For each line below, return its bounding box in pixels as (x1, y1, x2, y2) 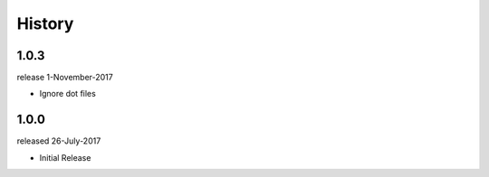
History (16, 14, 74, 33)
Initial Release (39, 152, 91, 163)
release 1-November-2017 (16, 72, 113, 83)
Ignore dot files (39, 88, 97, 99)
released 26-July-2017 (16, 135, 101, 146)
